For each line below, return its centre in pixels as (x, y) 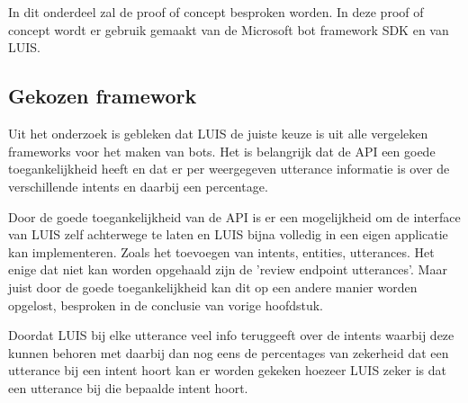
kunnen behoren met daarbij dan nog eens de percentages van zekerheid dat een (229, 352)
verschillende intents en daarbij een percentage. (138, 186)
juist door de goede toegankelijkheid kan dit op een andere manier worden (213, 287)
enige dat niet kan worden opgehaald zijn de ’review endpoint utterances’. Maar (228, 269)
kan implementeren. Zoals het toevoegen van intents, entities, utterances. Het (221, 251)
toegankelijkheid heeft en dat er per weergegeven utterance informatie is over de (229, 169)
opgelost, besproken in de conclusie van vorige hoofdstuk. (166, 304)
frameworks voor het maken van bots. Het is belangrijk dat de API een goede (222, 151)
